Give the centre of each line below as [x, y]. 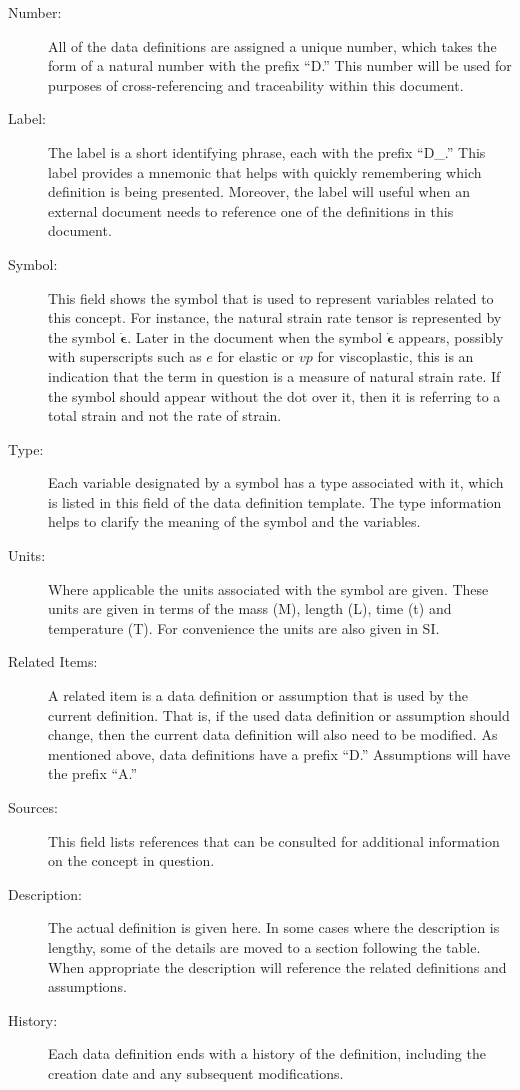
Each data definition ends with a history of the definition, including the [267, 1053]
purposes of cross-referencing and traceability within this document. [256, 84]
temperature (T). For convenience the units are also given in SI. [244, 627]
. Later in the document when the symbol [255, 336]
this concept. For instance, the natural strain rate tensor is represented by [275, 317]
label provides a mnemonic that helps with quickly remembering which [265, 171]
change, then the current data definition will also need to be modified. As [273, 734]
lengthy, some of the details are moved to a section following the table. [264, 946]
